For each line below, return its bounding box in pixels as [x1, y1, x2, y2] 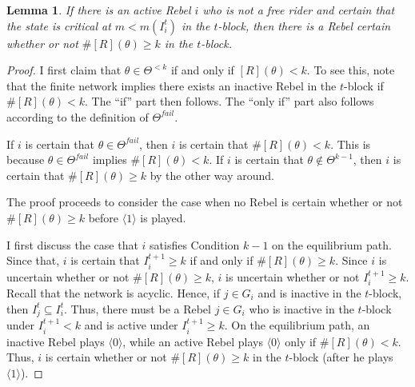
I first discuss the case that [6, 236, 138, 253]
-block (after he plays [289, 349, 393, 365]
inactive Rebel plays [6, 333, 105, 349]
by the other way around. [150, 166, 274, 183]
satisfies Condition [150, 236, 240, 253]
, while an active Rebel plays [122, 333, 263, 349]
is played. [140, 209, 186, 225]
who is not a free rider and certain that [202, 2, 395, 18]
